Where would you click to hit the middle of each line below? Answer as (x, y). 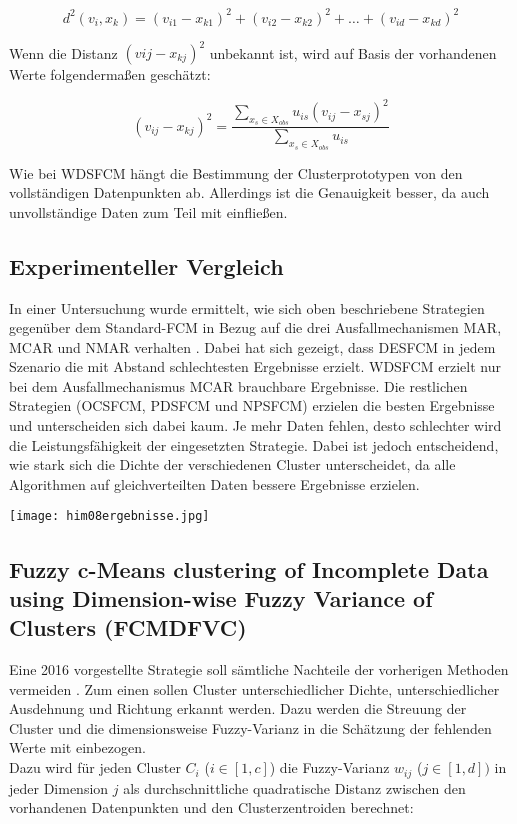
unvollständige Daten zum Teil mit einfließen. (148, 211)
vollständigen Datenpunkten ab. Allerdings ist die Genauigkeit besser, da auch (249, 192)
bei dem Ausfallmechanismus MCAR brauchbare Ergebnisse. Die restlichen (238, 385)
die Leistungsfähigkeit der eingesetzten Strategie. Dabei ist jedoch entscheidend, (254, 444)
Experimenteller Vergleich (146, 265)
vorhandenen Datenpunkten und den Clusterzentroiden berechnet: (211, 807)
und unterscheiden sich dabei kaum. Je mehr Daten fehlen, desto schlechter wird (255, 425)
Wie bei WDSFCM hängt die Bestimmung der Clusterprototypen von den (236, 172)
